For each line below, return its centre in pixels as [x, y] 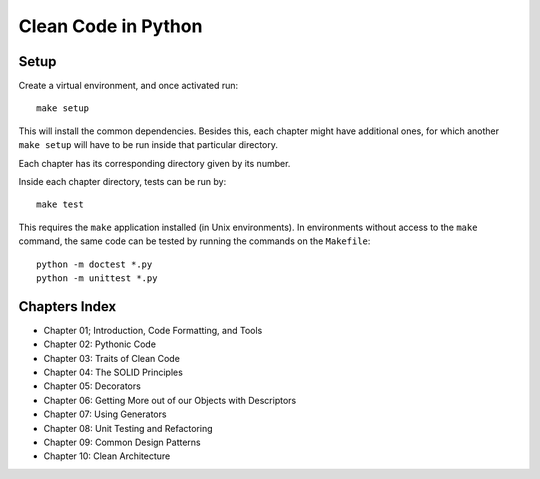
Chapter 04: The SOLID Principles [113, 372]
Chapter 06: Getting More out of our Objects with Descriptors [170, 400]
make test [60, 204]
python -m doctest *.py [94, 264]
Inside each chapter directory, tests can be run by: [122, 182]
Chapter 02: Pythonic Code [100, 344]
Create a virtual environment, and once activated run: [128, 86]
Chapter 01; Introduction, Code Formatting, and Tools [153, 330]
